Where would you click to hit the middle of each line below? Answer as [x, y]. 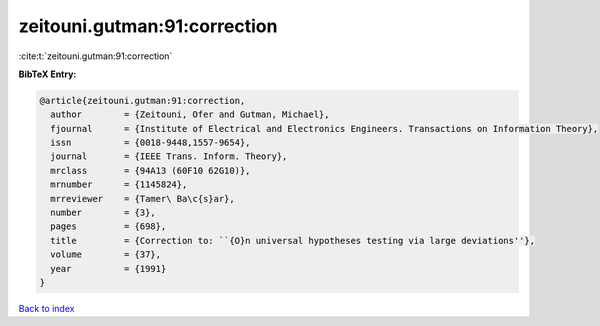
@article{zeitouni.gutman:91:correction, [142, 100]
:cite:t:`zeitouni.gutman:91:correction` [95, 56]
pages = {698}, [108, 226]
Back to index [46, 308]
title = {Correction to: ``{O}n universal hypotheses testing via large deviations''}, [292, 240]
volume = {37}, [106, 254]
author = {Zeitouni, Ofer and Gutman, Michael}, [190, 114]
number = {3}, [103, 213]
